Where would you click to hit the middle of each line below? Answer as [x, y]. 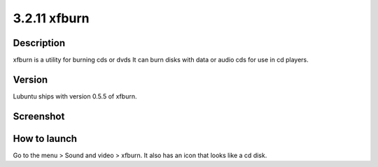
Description [39, 43]
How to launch [45, 139]
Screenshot [39, 116]
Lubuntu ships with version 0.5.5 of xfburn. [75, 96]
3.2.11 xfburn [51, 18]
